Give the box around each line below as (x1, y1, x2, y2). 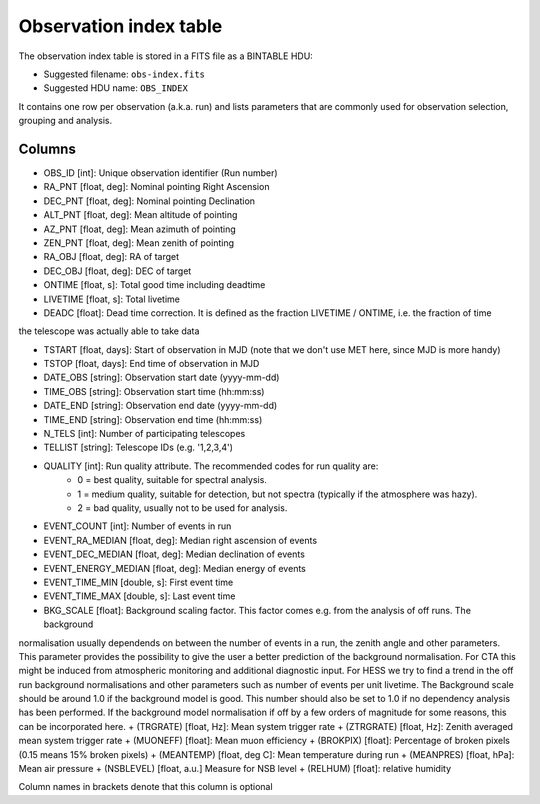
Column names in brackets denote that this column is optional (18, 781, 274, 793)
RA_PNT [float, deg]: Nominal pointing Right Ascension (43, 181, 270, 193)
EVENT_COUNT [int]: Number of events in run (43, 520, 232, 532)
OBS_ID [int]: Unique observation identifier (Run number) (43, 167, 279, 179)
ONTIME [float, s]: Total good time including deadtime (43, 279, 266, 291)
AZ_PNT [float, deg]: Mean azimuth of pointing (43, 223, 237, 235)
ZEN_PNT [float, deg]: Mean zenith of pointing (43, 236, 235, 249)
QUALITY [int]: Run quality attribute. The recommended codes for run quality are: (43, 460, 379, 472)
